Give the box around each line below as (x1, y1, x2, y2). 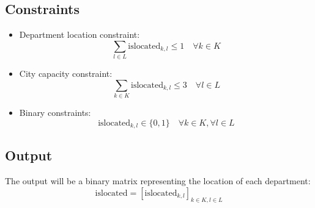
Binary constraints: (19, 106, 91, 119)
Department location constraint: (19, 28, 140, 41)
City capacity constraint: (19, 67, 113, 80)
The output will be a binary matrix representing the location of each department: (5, 174, 311, 187)
